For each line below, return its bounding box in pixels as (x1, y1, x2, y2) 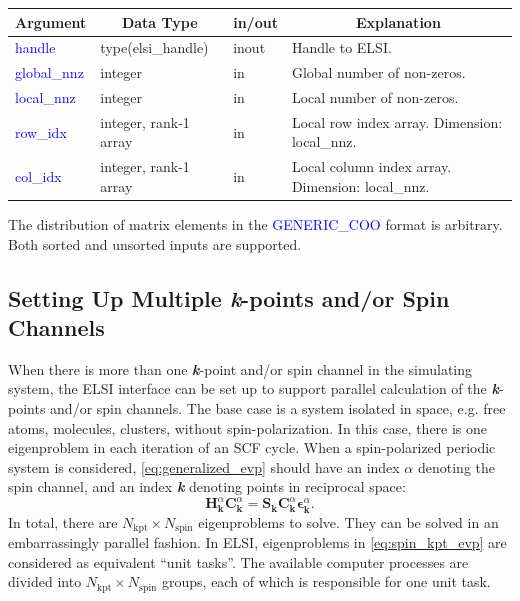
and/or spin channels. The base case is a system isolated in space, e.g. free (50, 397, 506, 418)
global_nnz (15, 62, 84, 83)
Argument (15, 11, 87, 32)
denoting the (417, 456, 496, 477)
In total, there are (8, 511, 118, 532)
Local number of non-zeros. (291, 87, 459, 108)
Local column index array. (291, 156, 452, 177)
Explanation (356, 11, 441, 32)
